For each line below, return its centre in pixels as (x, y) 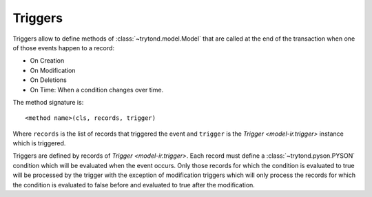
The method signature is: (48, 102)
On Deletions (48, 80)
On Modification (53, 70)
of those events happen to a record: (64, 48)
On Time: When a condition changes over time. (97, 90)
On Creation (47, 61)
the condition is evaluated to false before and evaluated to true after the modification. (134, 185)
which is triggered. (39, 143)
